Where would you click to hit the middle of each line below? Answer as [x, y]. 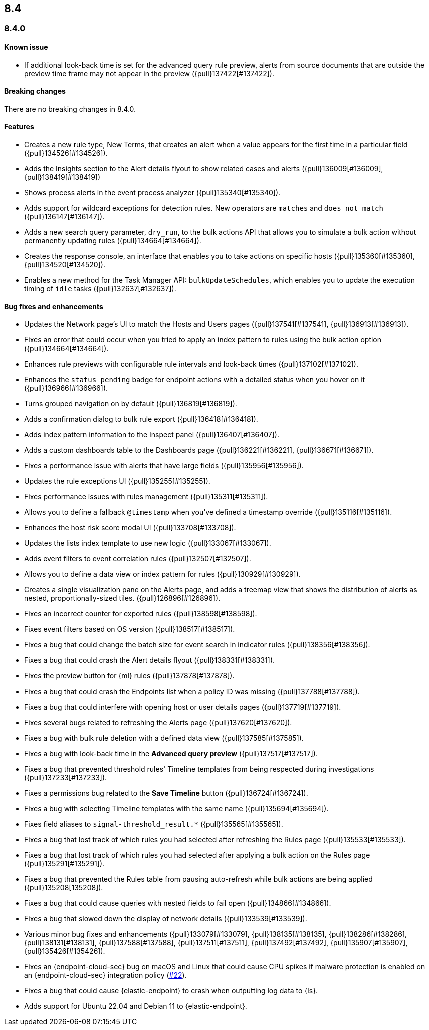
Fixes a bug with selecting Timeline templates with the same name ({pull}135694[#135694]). [176, 809]
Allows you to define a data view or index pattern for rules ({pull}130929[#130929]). [162, 574]
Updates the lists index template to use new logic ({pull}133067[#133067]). [148, 543]
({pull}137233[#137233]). [66, 778]
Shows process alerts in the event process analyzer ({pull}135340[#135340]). [152, 193]
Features [19, 127]
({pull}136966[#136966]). [66, 388]
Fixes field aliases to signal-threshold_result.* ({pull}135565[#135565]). [154, 824]
